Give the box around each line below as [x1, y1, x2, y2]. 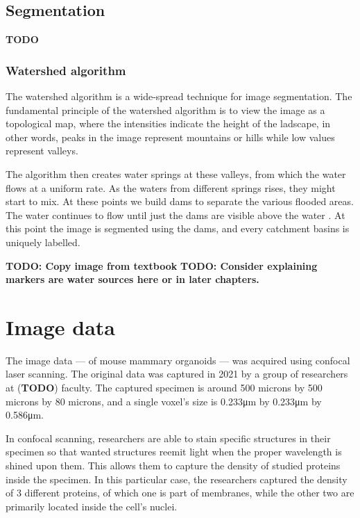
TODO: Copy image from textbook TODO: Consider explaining [6, 258, 318, 273]
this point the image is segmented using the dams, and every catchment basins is [6, 221, 350, 236]
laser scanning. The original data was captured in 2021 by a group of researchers [6, 366, 348, 381]
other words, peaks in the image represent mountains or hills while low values [6, 129, 335, 144]
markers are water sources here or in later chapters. [6, 272, 259, 286]
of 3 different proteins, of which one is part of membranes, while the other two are [6, 485, 354, 500]
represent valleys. [6, 143, 78, 158]
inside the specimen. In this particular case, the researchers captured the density [6, 471, 348, 486]
